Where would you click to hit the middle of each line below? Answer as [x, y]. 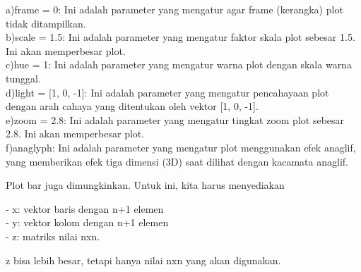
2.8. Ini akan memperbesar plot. [75, 134]
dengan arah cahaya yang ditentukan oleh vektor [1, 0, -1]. [132, 106]
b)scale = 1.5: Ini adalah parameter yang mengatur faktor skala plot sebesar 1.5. [180, 37]
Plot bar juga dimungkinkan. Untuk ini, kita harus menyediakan [145, 185]
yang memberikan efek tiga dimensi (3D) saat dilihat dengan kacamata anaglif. [177, 161]
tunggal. [23, 78]
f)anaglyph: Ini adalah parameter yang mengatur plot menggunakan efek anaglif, [181, 147]
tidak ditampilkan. [46, 23]
